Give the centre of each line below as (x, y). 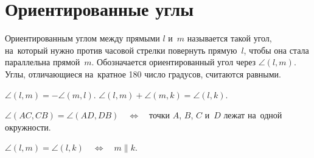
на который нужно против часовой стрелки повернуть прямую (121, 50)
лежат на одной (253, 115)
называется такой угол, (229, 38)
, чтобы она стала (276, 50)
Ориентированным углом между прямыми (82, 38)
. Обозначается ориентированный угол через (174, 62)
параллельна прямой (43, 62)
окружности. (28, 127)
